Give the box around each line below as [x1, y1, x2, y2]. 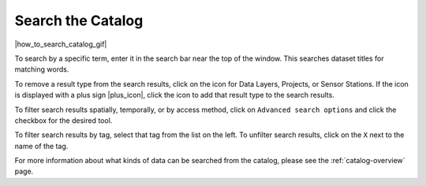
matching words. [14, 65, 69, 74]
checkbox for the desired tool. [14, 115, 113, 125]
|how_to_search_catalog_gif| [14, 39, 107, 49]
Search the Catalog [14, 12, 144, 29]
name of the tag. [14, 141, 69, 151]
